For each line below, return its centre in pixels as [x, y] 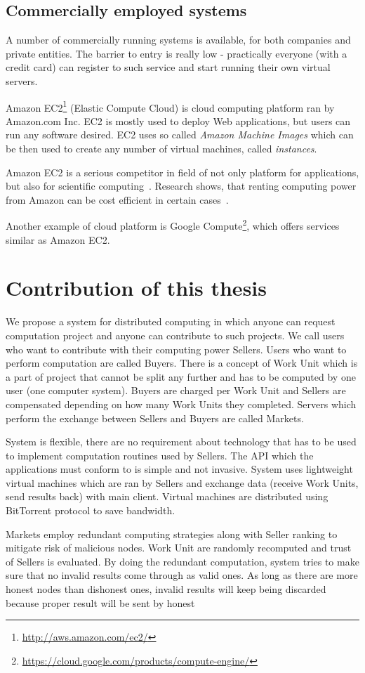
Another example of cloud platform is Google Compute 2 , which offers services [173, 225]
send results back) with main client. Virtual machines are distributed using [167, 496]
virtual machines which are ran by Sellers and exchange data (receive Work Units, [182, 482]
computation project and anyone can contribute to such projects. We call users [175, 335]
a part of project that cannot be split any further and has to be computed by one [181, 376]
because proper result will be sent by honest [100, 602]
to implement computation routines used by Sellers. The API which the [160, 455]
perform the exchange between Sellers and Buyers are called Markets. [155, 418]
